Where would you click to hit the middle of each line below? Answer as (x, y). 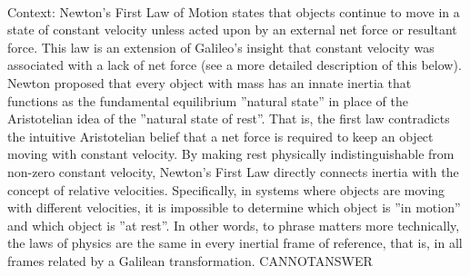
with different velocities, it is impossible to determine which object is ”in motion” (234, 207)
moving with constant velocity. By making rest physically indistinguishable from (231, 154)
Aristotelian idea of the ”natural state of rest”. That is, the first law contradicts (229, 118)
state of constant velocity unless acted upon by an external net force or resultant (232, 30)
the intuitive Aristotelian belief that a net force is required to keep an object (220, 136)
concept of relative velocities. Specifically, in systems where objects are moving (226, 189)
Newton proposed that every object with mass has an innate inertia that (210, 82)
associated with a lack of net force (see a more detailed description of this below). (235, 65)
